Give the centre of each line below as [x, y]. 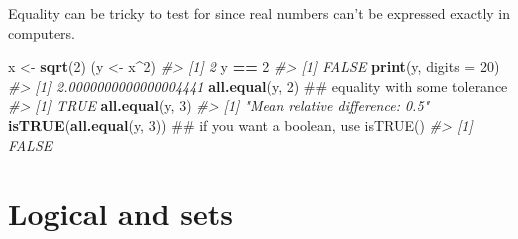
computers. [42, 32]
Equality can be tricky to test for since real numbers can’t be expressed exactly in [259, 13]
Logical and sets [120, 213]
